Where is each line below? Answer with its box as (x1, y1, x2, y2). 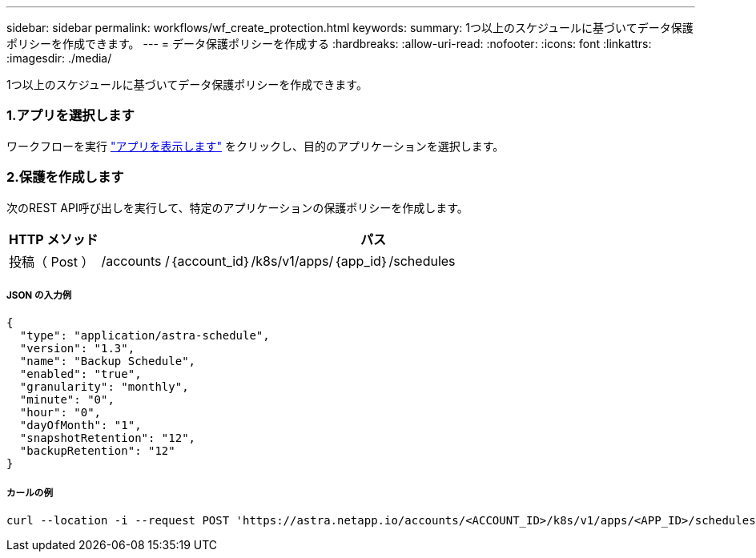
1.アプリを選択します (6, 107, 135, 124)
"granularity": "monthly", (19, 380, 189, 394)
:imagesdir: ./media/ (6, 51, 112, 65)
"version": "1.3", (19, 342, 135, 355)
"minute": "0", (19, 393, 115, 407)
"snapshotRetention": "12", (19, 432, 196, 445)
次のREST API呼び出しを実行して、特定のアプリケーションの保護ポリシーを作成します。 (6, 200, 468, 215)
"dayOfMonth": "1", (19, 419, 142, 432)
